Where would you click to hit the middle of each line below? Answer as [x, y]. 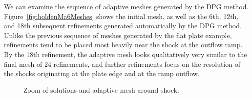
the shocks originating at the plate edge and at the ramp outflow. [102, 73]
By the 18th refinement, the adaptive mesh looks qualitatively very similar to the [126, 54]
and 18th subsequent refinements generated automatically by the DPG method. [123, 26]
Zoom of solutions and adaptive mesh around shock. [101, 89]
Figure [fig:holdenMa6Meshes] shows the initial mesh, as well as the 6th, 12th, [121, 16]
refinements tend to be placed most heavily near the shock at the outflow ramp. [123, 45]
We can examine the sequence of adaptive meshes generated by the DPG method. [126, 6]
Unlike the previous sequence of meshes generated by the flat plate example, [118, 35]
